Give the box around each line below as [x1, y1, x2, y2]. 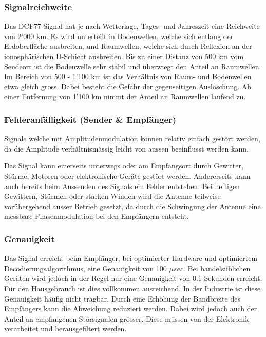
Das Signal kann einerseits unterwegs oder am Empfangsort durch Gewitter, [4, 160, 243, 171]
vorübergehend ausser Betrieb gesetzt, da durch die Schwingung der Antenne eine [4, 200, 261, 211]
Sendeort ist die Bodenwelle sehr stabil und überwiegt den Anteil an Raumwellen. [4, 61, 261, 71]
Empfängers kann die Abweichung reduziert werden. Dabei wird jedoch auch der [4, 303, 257, 314]
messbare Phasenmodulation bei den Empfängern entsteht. [4, 211, 189, 221]
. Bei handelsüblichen [183, 263, 251, 273]
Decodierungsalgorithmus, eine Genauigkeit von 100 [4, 263, 167, 273]
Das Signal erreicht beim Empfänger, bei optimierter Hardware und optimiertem [4, 253, 258, 264]
